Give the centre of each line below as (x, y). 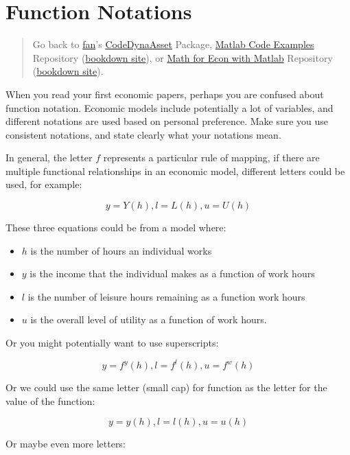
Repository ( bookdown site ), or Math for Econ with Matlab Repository (183, 57)
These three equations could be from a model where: (116, 227)
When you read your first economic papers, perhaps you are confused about (165, 94)
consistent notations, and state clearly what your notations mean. (143, 134)
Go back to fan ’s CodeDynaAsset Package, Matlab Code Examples (173, 44)
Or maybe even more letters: (66, 444)
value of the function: (50, 400)
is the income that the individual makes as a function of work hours (172, 273)
